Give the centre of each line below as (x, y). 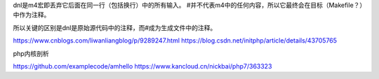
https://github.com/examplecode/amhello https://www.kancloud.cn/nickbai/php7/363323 (142, 66)
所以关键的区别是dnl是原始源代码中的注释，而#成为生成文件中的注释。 (115, 27)
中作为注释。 (32, 15)
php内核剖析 (31, 53)
